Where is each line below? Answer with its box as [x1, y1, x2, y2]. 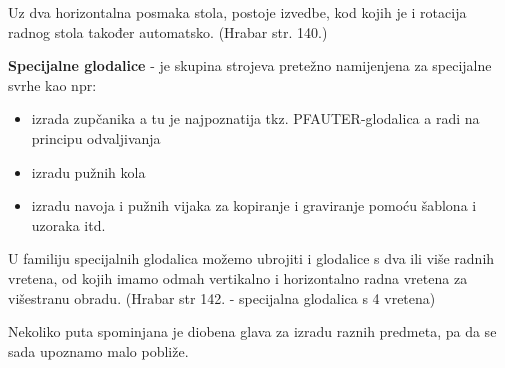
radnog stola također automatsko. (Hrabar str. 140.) [8, 21, 328, 42]
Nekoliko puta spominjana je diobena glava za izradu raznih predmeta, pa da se [8, 321, 497, 342]
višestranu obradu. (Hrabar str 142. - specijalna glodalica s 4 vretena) [8, 287, 436, 308]
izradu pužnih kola [31, 161, 146, 182]
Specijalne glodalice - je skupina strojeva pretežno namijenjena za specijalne [8, 55, 492, 76]
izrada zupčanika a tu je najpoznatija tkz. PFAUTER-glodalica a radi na [31, 108, 480, 129]
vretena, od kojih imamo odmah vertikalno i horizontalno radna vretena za [8, 267, 468, 288]
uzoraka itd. [31, 214, 106, 235]
